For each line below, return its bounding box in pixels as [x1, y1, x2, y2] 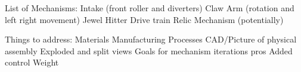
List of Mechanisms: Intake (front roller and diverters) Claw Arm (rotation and [5, 2, 294, 14]
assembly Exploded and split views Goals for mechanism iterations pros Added [5, 44, 293, 57]
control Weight [5, 56, 59, 68]
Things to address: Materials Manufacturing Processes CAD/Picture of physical [5, 33, 297, 45]
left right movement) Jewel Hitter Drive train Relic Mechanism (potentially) [5, 13, 284, 25]
